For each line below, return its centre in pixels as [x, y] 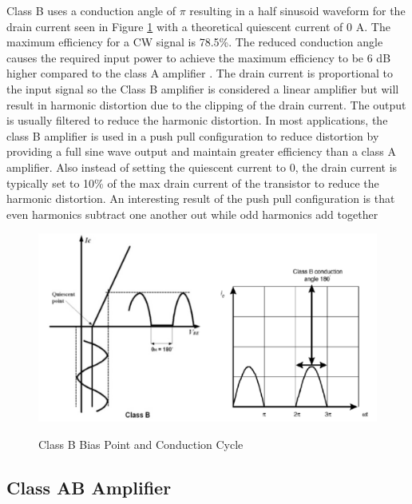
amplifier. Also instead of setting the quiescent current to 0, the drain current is [202, 167]
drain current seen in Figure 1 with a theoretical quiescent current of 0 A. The [198, 26]
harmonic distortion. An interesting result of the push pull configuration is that [201, 198]
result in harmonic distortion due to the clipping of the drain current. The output [206, 104]
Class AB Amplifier [89, 487]
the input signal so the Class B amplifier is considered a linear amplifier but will [203, 88]
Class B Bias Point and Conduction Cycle [141, 444]
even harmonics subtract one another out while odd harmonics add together [192, 214]
